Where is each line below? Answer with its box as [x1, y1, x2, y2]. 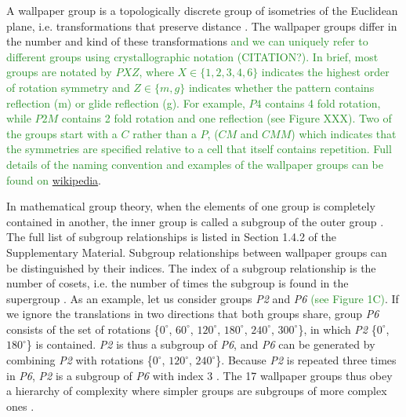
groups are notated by [6, 64, 112, 80]
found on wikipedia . [6, 171, 102, 188]
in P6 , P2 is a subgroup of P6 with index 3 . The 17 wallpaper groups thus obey [6, 367, 393, 383]
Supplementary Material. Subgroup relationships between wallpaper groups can [6, 243, 387, 260]
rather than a [132, 125, 197, 141]
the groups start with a [6, 125, 118, 141]
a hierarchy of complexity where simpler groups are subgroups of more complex [6, 382, 387, 399]
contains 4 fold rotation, [265, 94, 381, 111]
